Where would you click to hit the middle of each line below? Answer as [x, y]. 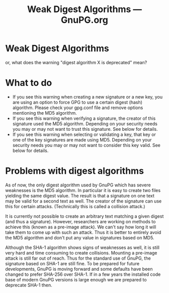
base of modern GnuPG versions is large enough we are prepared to [76, 279]
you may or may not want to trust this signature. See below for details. [85, 129]
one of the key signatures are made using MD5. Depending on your [82, 139]
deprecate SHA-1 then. [29, 285]
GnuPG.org [84, 20]
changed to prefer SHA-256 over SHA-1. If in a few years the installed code [83, 274]
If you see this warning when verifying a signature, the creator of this [84, 118]
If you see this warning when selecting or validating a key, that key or [84, 134]
